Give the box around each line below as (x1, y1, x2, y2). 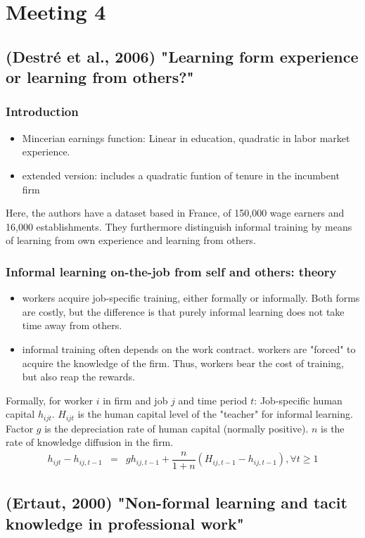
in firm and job (103, 392, 168, 407)
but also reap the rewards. (22, 369, 135, 384)
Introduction (6, 103, 79, 120)
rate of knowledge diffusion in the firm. (6, 435, 174, 449)
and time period (178, 392, 248, 407)
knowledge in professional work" (6, 512, 244, 534)
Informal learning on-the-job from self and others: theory (6, 262, 337, 280)
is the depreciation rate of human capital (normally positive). (44, 421, 309, 435)
